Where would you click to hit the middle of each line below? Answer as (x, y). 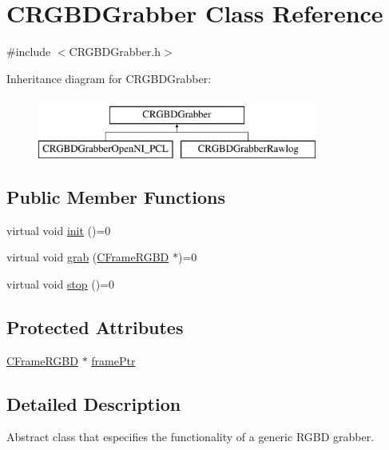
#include (29, 52)
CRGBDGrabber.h (115, 52)
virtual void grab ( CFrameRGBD (88, 257)
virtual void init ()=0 (59, 230)
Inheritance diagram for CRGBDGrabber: (109, 78)
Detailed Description (94, 403)
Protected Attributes (95, 327)
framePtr (113, 360)
